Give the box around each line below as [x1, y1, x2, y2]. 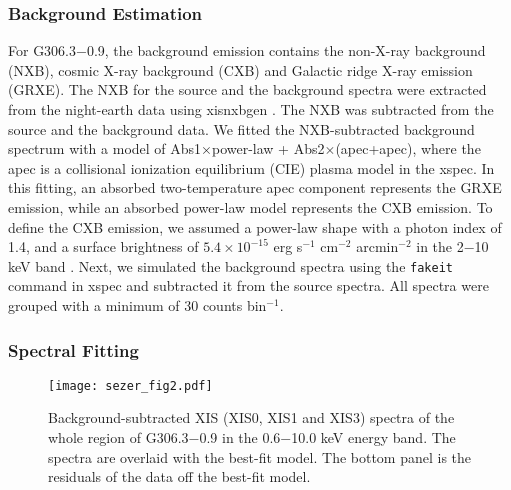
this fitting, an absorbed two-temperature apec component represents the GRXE [8, 177, 502, 198]
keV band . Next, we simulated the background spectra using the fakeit [8, 255, 453, 276]
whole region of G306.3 [48, 427, 189, 448]
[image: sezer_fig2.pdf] [48, 378, 213, 393]
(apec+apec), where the [335, 138, 481, 159]
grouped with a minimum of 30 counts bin [8, 295, 267, 315]
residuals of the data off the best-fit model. [48, 466, 311, 487]
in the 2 [416, 236, 464, 257]
